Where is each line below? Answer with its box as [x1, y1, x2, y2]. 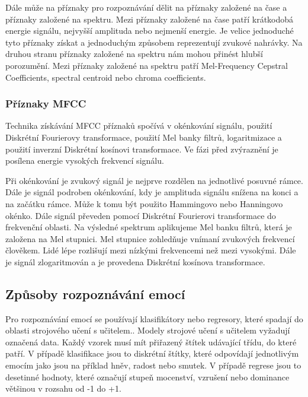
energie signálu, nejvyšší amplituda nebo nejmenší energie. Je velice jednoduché [5, 24, 294, 37]
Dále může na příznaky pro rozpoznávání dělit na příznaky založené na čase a [5, 1, 287, 13]
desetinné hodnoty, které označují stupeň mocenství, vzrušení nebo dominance [5, 370, 290, 383]
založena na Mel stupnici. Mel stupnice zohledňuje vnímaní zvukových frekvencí [5, 232, 295, 244]
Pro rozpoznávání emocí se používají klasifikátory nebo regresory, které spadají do [5, 312, 303, 325]
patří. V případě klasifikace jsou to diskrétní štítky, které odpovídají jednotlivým [5, 347, 299, 360]
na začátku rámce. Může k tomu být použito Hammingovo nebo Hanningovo [5, 197, 283, 209]
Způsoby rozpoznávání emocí [5, 284, 185, 303]
